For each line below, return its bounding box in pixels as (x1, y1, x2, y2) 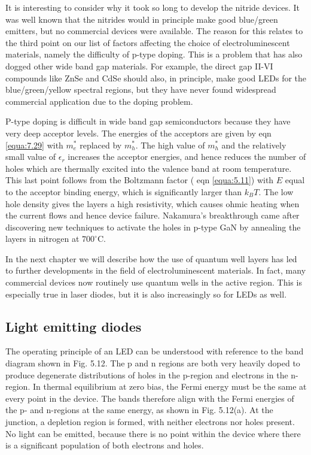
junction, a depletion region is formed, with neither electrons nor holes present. (5, 415, 295, 428)
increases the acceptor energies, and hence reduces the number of (68, 150, 306, 163)
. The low (258, 185, 294, 198)
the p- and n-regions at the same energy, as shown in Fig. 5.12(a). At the (5, 404, 273, 416)
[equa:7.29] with (5, 138, 63, 151)
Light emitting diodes (5, 317, 142, 335)
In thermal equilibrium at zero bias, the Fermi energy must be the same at (32, 380, 307, 393)
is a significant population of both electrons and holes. (5, 439, 204, 451)
